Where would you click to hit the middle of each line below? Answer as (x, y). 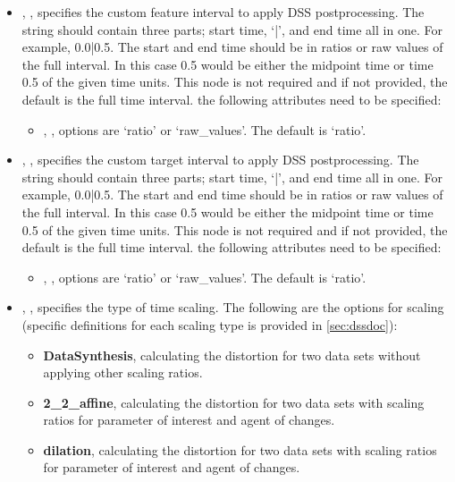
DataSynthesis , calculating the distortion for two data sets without (232, 355)
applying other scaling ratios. (123, 372)
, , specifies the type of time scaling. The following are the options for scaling (233, 307)
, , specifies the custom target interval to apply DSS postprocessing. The (220, 160)
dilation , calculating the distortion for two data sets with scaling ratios (240, 449)
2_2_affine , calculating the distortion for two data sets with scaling (234, 402)
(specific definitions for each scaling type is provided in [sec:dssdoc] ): (210, 324)
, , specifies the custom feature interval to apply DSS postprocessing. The (223, 12)
